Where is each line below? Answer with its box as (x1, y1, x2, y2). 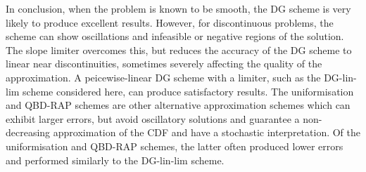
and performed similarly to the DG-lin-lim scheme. (6, 152, 225, 167)
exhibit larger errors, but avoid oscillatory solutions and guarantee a (6, 111, 300, 126)
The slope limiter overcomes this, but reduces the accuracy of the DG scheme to (6, 42, 352, 57)
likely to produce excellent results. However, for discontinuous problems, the (6, 15, 334, 29)
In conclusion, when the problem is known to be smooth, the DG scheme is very (6, 1, 351, 15)
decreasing (6, 125, 51, 140)
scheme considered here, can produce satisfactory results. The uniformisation (23, 84, 354, 98)
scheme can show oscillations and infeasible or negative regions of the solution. (6, 29, 344, 44)
